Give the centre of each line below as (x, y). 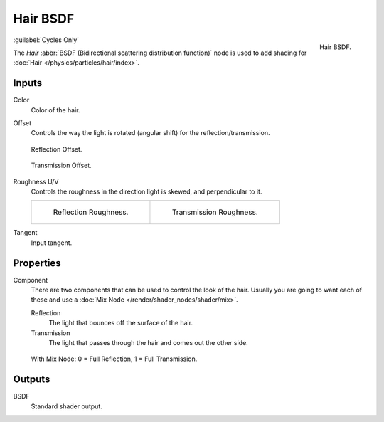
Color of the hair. (56, 110)
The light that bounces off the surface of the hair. (121, 323)
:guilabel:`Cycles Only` (46, 40)
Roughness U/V (36, 181)
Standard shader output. (66, 406)
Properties (37, 263)
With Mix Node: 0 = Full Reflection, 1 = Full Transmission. (114, 359)
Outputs (32, 380)
